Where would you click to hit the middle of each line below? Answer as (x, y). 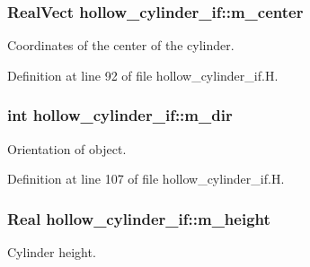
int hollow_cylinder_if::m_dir (120, 115)
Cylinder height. (52, 252)
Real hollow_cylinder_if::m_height (139, 218)
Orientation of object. (67, 148)
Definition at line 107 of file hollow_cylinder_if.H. (146, 179)
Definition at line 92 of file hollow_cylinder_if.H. (143, 75)
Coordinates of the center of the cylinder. (121, 45)
